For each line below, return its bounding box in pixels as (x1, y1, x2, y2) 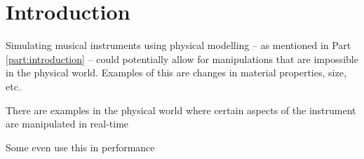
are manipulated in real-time (6, 116, 129, 131)
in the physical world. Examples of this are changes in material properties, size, (6, 65, 346, 80)
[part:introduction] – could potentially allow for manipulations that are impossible (6, 51, 358, 66)
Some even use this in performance (6, 139, 155, 154)
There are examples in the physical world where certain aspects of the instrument (6, 102, 356, 117)
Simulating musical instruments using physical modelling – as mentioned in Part (6, 38, 351, 53)
